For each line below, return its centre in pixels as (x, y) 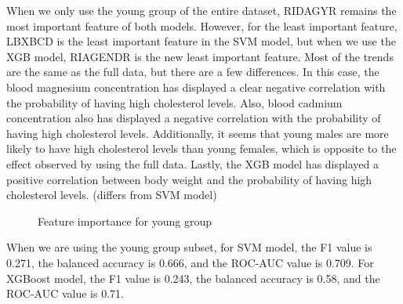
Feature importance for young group (125, 221)
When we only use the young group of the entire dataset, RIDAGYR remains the (201, 10)
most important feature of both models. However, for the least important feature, (202, 25)
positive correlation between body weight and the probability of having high (189, 179)
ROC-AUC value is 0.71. (65, 293)
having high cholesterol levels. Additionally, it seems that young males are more (198, 133)
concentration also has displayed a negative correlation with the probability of (194, 118)
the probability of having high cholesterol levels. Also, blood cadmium (174, 102)
